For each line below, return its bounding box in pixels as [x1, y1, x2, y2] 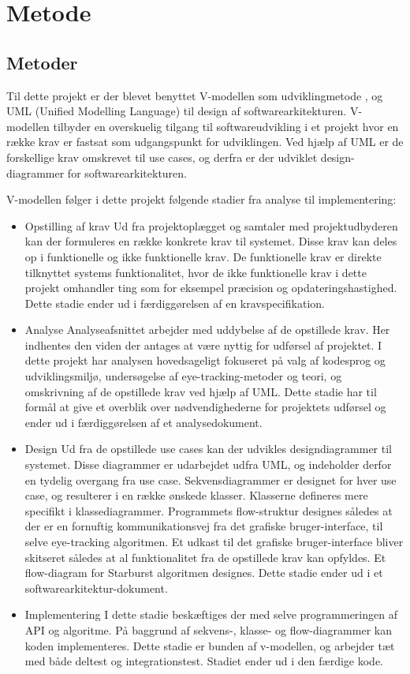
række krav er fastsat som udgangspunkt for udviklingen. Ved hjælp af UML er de [6, 133, 404, 150]
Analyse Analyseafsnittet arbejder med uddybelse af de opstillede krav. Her [24, 321, 390, 338]
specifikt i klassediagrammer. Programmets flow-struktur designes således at [24, 502, 393, 519]
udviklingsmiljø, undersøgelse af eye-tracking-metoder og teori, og [24, 368, 342, 384]
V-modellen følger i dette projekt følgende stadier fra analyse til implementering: [6, 191, 397, 208]
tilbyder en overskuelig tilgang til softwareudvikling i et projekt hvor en [53, 118, 399, 134]
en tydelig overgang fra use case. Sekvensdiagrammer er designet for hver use [24, 471, 397, 488]
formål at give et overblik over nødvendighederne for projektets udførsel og [24, 399, 386, 415]
